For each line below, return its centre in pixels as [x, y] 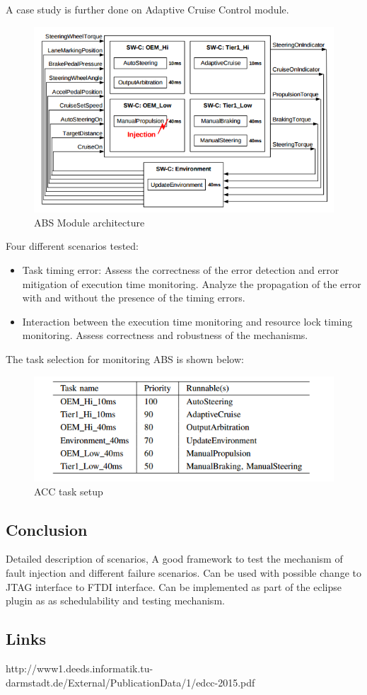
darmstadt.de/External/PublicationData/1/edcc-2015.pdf [130, 682]
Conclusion [47, 529]
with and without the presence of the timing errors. [134, 298]
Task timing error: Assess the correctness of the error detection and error [181, 269]
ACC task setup [69, 491]
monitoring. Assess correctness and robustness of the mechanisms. [165, 335]
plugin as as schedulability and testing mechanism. [115, 601]
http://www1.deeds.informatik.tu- [80, 668]
